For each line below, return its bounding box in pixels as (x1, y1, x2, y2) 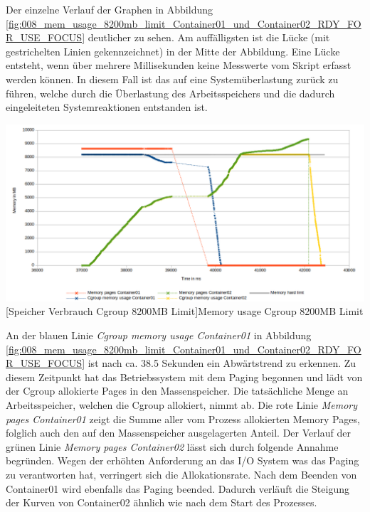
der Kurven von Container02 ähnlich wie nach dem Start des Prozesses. (6, 495, 317, 510)
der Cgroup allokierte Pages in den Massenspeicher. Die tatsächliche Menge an (6, 383, 349, 398)
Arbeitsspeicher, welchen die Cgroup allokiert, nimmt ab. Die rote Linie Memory (6, 397, 358, 412)
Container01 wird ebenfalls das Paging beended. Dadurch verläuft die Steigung (6, 481, 349, 496)
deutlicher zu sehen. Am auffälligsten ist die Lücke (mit (88, 30, 330, 45)
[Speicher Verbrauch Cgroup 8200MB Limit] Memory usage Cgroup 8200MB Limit (6, 304, 364, 319)
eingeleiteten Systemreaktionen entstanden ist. (6, 100, 208, 114)
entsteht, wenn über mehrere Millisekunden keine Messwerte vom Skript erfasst (6, 58, 351, 73)
